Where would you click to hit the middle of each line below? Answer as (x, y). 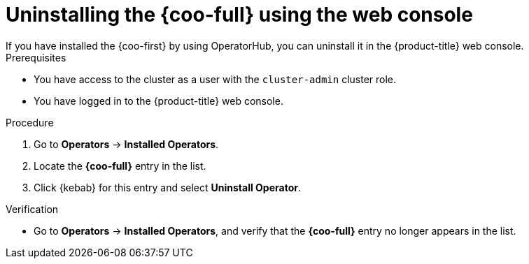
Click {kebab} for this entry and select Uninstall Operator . (168, 187)
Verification (32, 209)
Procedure (30, 122)
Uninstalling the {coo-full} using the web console (239, 15)
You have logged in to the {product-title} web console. (158, 101)
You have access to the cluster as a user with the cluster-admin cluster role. (215, 79)
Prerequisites (36, 57)
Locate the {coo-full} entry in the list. (120, 166)
